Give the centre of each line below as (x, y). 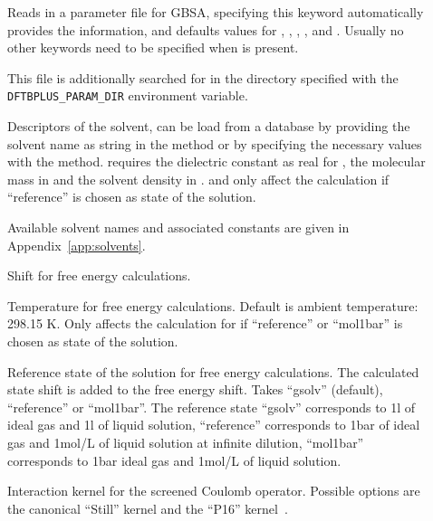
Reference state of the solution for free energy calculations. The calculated (213, 371)
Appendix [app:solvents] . (77, 245)
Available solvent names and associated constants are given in (178, 227)
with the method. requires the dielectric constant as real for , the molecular (216, 161)
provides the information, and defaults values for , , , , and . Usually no (206, 29)
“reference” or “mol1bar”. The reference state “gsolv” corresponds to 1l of (212, 407)
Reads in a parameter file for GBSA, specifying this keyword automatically (216, 12)
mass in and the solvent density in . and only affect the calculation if (198, 179)
